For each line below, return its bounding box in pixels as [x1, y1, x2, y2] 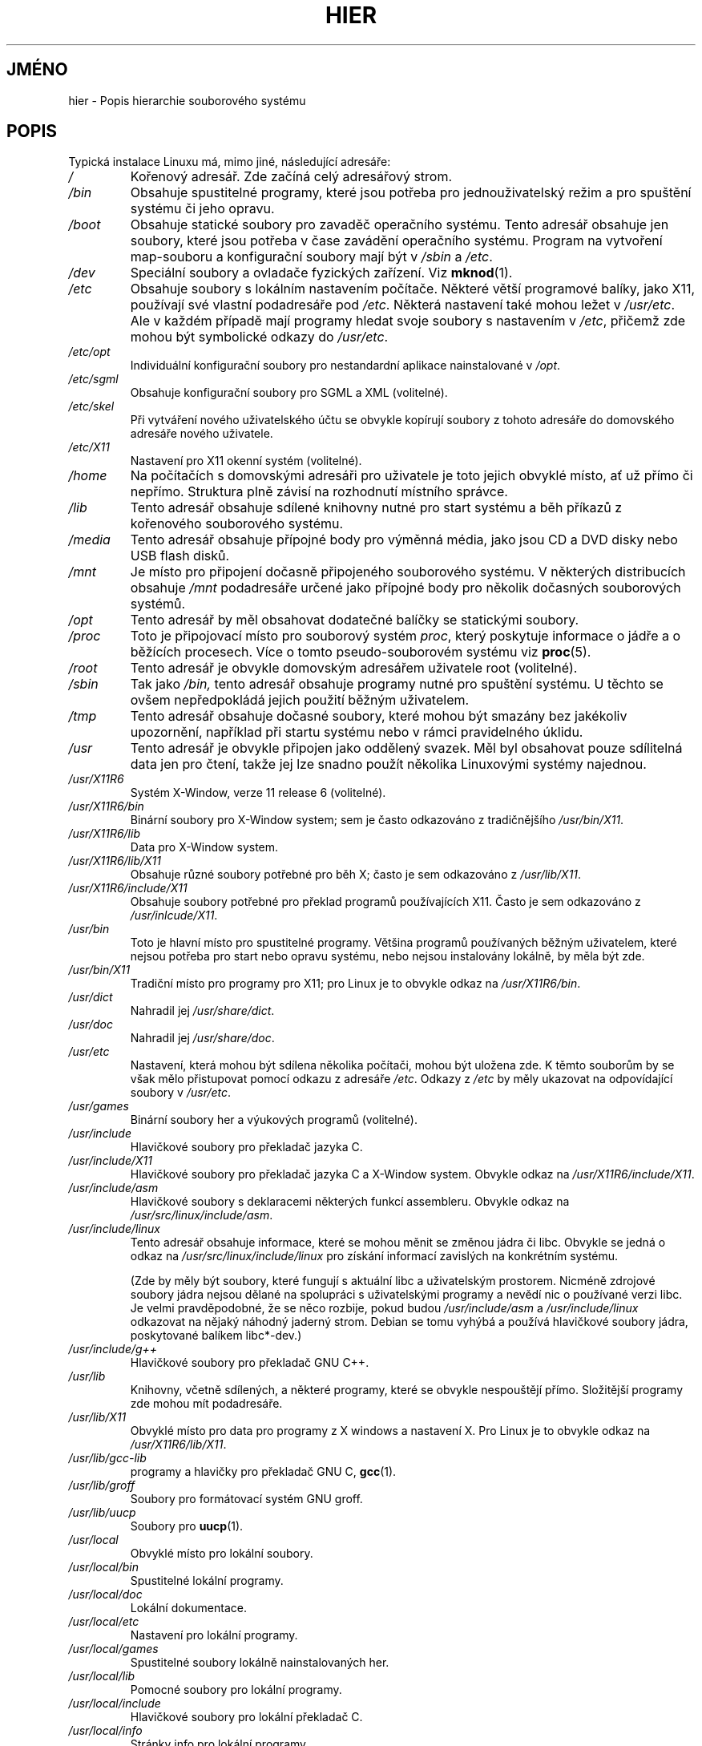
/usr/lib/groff [68, 1478, 135, 1493]
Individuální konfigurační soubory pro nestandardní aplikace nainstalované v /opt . [130, 358, 561, 373]
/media [68, 531, 111, 548]
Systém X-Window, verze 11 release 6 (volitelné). [130, 786, 386, 800]
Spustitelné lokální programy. [130, 1574, 284, 1588]
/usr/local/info [68, 1724, 143, 1738]
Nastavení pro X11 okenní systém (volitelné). [130, 454, 362, 468]
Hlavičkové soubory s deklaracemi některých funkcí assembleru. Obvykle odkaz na [130, 1194, 570, 1209]
